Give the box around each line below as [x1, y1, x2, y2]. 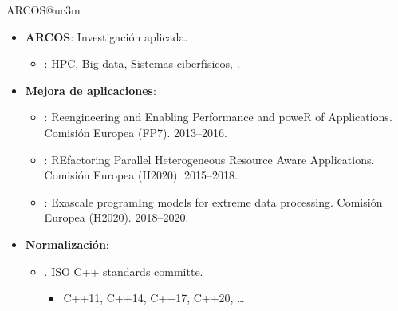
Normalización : [25, 235, 109, 252]
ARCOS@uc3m [6, 2, 81, 18]
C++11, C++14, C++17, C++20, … [63, 289, 245, 306]
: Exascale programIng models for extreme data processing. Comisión [44, 193, 383, 210]
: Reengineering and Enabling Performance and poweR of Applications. [44, 108, 392, 125]
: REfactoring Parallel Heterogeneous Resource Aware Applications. [44, 151, 375, 167]
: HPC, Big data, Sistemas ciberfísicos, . [44, 55, 240, 72]
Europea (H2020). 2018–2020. [44, 209, 189, 226]
